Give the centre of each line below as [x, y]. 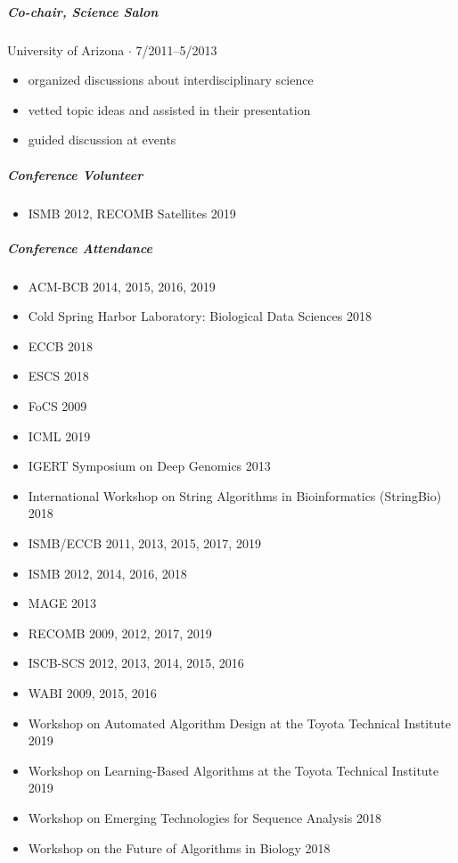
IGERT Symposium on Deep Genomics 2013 [149, 466]
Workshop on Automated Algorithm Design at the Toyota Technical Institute [239, 723]
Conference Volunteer [75, 174]
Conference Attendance [80, 247]
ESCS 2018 [58, 376]
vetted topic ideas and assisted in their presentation [169, 109]
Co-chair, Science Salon [83, 11]
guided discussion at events [102, 140]
